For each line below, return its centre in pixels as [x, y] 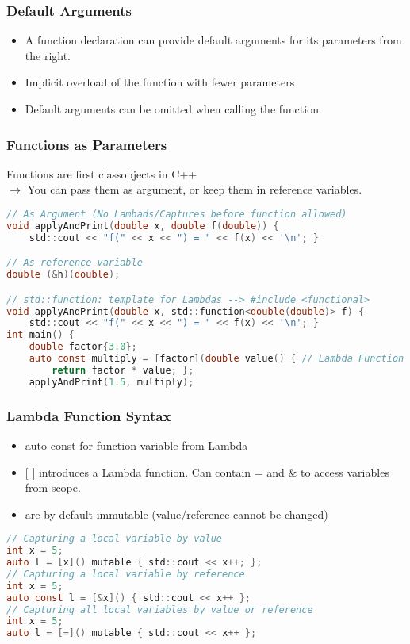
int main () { [40, 335]
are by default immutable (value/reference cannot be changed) [176, 514]
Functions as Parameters [87, 144]
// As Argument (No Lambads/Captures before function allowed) [177, 214]
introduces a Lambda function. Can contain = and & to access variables [214, 471]
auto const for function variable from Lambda [136, 445]
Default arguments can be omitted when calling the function [172, 109]
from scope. [53, 487]
